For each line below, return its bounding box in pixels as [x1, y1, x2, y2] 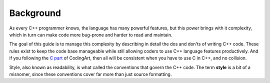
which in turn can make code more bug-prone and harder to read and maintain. [9, 31, 172, 37]
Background [9, 7, 61, 18]
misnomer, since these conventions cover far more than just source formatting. [9, 71, 172, 77]
